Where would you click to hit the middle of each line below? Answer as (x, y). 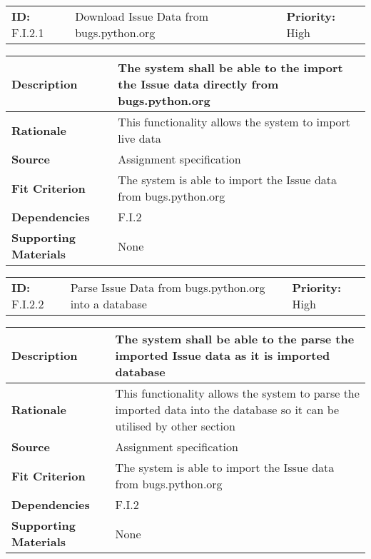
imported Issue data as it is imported (223, 355)
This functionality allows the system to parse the (237, 393)
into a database (108, 304)
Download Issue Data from (142, 16)
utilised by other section (175, 426)
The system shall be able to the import (230, 67)
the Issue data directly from (198, 84)
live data (139, 138)
